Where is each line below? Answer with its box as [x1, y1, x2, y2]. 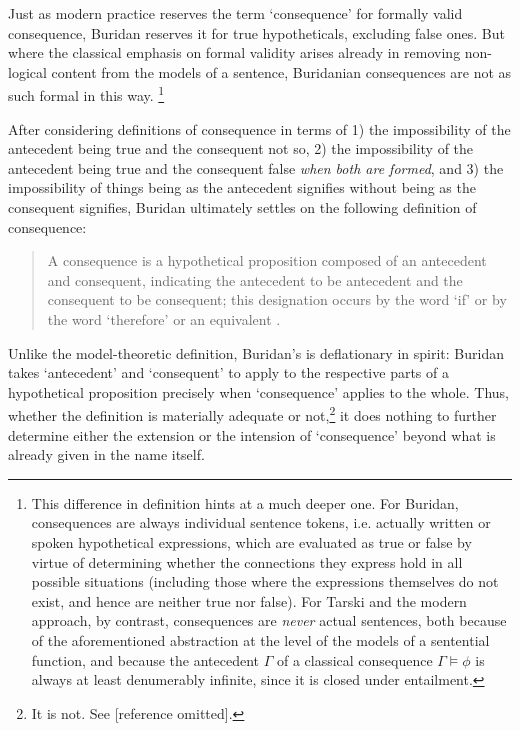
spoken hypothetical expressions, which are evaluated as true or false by [31, 531, 472, 552]
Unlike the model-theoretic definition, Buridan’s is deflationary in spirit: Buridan [8, 342, 504, 363]
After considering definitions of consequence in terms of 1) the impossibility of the [8, 118, 511, 139]
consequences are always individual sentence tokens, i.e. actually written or [31, 512, 491, 533]
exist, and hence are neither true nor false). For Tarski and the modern [31, 590, 467, 611]
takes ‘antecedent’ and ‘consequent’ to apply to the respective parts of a [8, 362, 449, 383]
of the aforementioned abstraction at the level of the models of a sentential [31, 629, 490, 650]
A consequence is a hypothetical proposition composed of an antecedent [47, 250, 487, 271]
